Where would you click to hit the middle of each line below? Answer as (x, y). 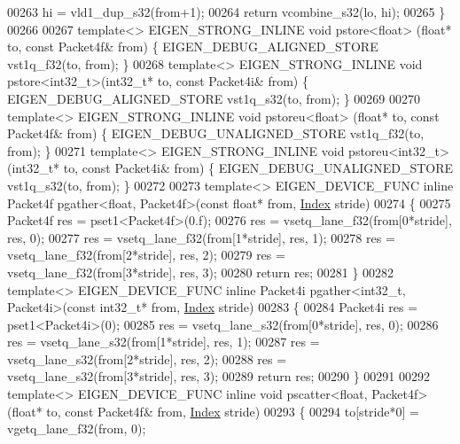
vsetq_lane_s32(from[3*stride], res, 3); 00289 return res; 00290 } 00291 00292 (219, 376)
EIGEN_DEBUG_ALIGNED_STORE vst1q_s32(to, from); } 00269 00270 (214, 98)
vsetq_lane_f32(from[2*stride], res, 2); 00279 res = (146, 255)
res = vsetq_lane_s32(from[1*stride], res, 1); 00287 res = (164, 342)
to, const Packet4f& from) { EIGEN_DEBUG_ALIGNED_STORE (193, 47)
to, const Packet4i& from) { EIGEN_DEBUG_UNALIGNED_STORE (258, 168)
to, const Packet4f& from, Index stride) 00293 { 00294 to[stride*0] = (233, 411)
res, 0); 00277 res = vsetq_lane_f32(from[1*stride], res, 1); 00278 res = (201, 237)
